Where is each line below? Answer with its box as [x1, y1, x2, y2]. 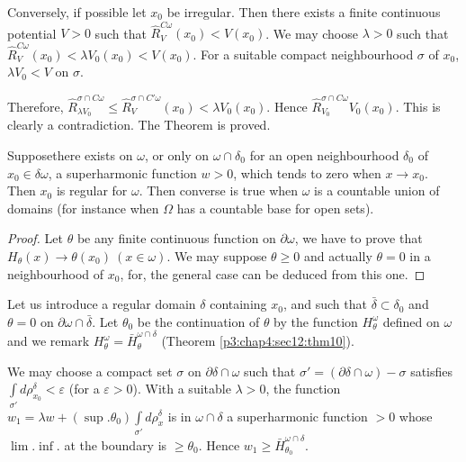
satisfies [410, 361, 453, 380]
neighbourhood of [7, 264, 104, 283]
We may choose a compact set [7, 361, 173, 380]
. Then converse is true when [139, 181, 299, 200]
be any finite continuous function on [76, 229, 276, 248]
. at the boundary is [56, 435, 167, 454]
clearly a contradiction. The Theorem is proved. [7, 115, 271, 134]
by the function [273, 312, 358, 331]
